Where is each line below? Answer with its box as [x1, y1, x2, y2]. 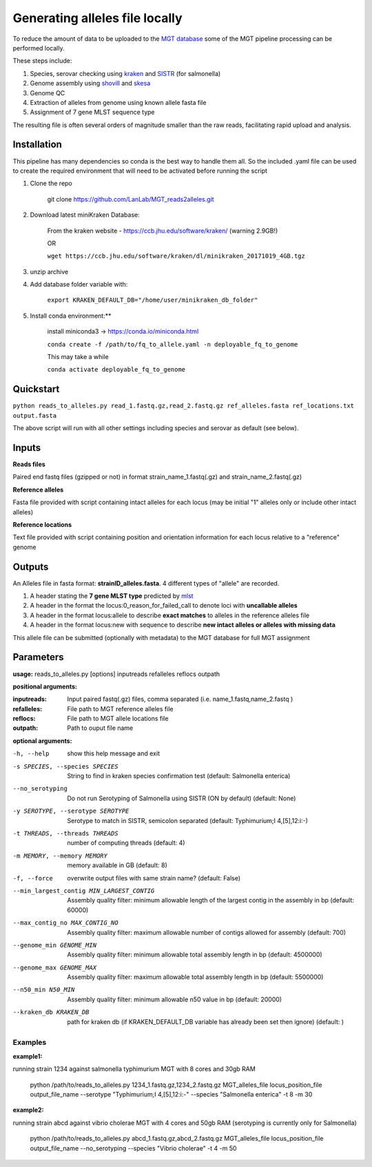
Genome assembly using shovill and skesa [30, 79, 151, 88]
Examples [12, 1038, 47, 1048]
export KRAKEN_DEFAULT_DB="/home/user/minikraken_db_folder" [47, 296, 258, 304]
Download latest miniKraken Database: [30, 211, 141, 219]
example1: [12, 1052, 43, 1060]
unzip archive [30, 267, 69, 276]
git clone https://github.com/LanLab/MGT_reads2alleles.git [47, 195, 214, 203]
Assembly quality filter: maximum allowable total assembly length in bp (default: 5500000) [67, 973, 324, 981]
